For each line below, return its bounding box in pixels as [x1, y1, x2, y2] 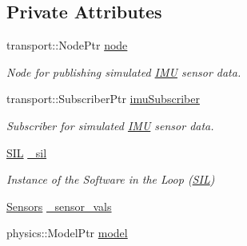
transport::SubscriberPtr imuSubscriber [6, 90, 200, 107]
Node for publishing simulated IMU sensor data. [6, 63, 241, 80]
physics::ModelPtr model [6, 224, 128, 241]
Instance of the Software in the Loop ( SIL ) [6, 171, 215, 188]
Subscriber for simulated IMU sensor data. [6, 117, 214, 133]
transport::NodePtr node [6, 37, 128, 54]
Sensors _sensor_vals [6, 197, 112, 214]
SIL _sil [6, 144, 47, 161]
